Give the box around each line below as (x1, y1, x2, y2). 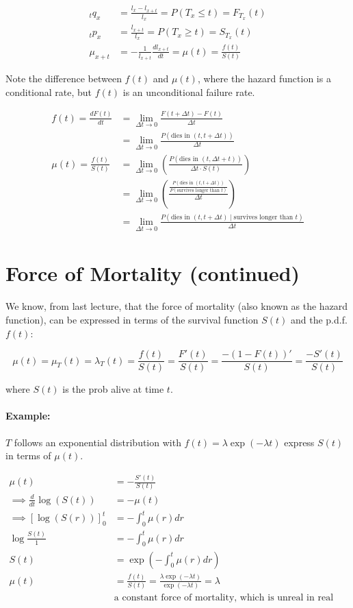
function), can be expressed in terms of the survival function (5, 312, 259, 326)
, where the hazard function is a (197, 71, 331, 86)
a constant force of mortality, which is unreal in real (114, 593, 334, 603)
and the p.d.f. (290, 312, 348, 326)
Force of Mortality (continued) (5, 259, 300, 287)
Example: (5, 409, 51, 423)
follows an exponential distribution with (14, 435, 181, 449)
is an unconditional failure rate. (122, 84, 255, 99)
